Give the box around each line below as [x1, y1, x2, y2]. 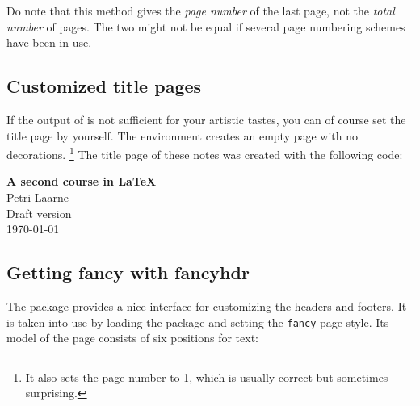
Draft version [6, 204, 72, 221]
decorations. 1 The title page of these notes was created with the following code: [6, 144, 403, 162]
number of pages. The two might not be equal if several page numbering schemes [6, 18, 405, 35]
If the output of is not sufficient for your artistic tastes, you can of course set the [6, 111, 406, 128]
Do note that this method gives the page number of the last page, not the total [6, 2, 395, 19]
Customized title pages [6, 73, 202, 98]
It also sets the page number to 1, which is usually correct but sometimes [25, 368, 388, 385]
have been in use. [6, 34, 92, 51]
